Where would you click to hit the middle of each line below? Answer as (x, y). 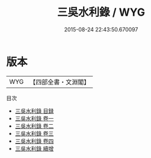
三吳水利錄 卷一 (34, 118)
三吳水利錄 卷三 (34, 133)
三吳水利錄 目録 (34, 111)
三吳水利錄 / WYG (101, 12)
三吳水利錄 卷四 (34, 141)
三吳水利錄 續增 (34, 148)
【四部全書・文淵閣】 (60, 82)
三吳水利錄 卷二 (34, 126)
